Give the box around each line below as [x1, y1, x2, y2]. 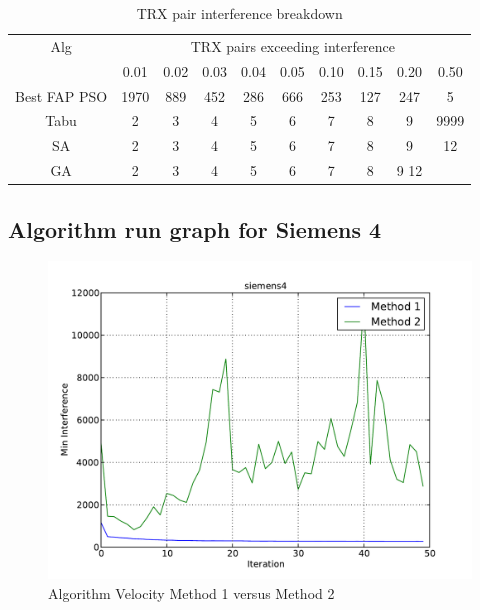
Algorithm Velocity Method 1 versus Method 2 [48, 582, 335, 603]
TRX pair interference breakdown [136, 3, 343, 23]
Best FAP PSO [15, 85, 108, 106]
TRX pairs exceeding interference [190, 35, 395, 56]
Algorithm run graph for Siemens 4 [8, 213, 382, 244]
